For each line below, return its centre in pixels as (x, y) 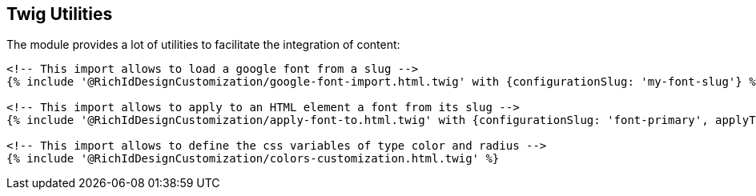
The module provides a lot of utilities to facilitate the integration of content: (203, 45)
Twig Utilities (60, 14)
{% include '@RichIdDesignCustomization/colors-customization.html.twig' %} (253, 159)
